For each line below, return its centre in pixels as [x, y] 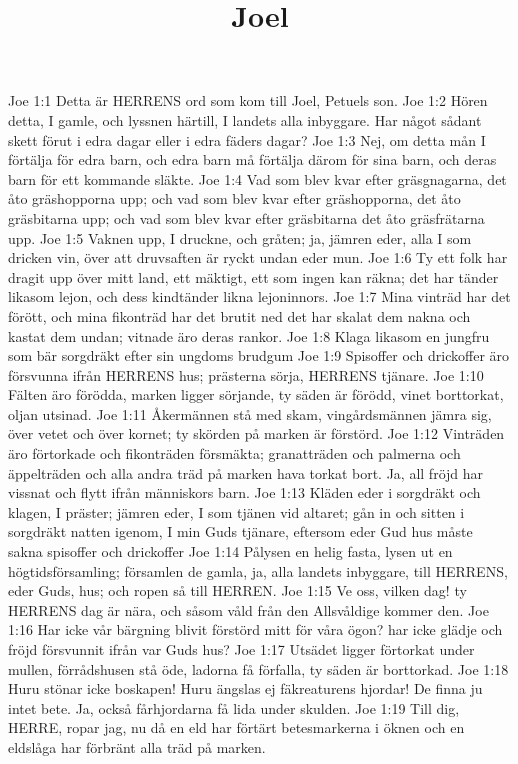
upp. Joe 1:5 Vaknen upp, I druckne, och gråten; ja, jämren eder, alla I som [240, 237]
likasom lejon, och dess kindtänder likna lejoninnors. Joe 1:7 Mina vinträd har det [259, 296]
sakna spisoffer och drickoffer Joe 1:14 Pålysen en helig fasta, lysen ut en [230, 551]
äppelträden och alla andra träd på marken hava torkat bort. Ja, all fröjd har [246, 472]
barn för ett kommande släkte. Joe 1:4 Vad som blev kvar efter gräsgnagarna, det [257, 178]
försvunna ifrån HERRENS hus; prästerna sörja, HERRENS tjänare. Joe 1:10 [246, 374]
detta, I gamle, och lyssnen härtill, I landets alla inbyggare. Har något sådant [245, 119]
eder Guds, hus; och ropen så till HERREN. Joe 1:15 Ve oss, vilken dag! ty [237, 590]
